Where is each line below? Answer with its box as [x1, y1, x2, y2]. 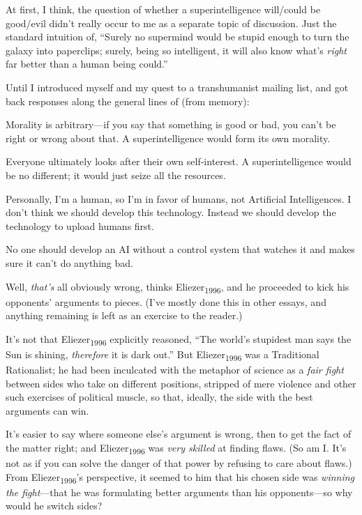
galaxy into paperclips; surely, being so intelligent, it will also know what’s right [6, 43, 347, 57]
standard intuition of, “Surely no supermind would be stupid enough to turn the [6, 29, 349, 44]
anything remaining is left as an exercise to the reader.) [6, 308, 243, 323]
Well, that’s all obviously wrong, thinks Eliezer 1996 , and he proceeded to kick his [6, 279, 349, 295]
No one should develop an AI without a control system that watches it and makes [6, 242, 355, 256]
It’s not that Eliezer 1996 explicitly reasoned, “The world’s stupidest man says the [6, 331, 352, 348]
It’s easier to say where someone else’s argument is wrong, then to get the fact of [6, 426, 352, 441]
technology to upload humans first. [6, 218, 154, 233]
